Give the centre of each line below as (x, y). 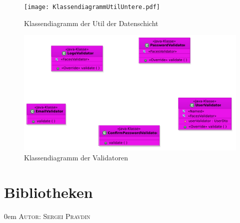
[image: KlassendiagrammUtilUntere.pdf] (92, 7)
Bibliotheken (48, 192)
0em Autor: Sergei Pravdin (47, 216)
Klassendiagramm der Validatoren (76, 158)
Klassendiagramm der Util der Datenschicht (91, 23)
